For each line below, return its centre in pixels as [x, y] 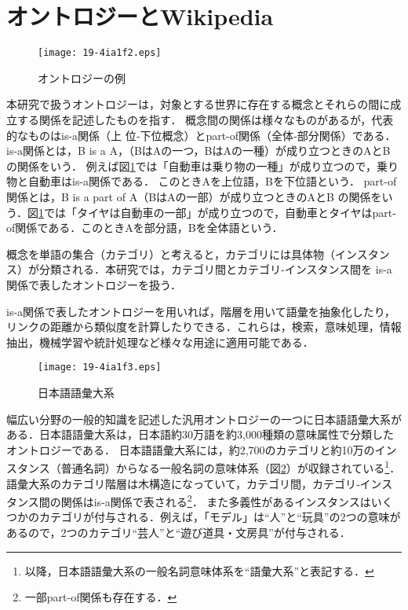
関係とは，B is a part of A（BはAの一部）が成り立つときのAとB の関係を [194, 196]
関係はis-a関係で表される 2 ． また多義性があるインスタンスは [216, 500]
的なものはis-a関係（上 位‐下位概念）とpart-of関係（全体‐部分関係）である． [201, 135]
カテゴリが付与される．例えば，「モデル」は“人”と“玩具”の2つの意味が [220, 517]
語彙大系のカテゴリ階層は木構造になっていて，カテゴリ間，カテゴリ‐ [183, 483]
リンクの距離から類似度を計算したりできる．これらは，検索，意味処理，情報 [204, 327]
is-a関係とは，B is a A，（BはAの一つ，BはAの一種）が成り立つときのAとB [199, 151]
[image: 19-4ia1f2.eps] [100, 53]
